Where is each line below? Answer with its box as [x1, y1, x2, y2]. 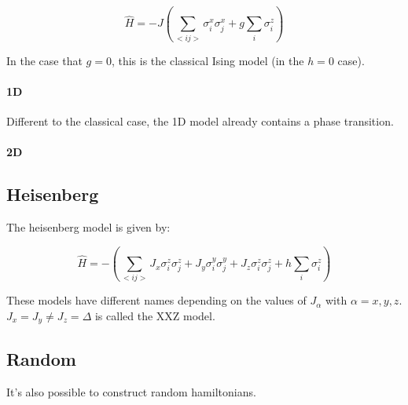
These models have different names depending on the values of [6, 292, 307, 308]
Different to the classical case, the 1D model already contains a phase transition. [6, 113, 394, 130]
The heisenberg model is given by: [6, 219, 171, 235]
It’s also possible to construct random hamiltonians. [6, 383, 256, 400]
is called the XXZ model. [94, 308, 215, 323]
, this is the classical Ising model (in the [111, 52, 304, 68]
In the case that [6, 52, 83, 68]
